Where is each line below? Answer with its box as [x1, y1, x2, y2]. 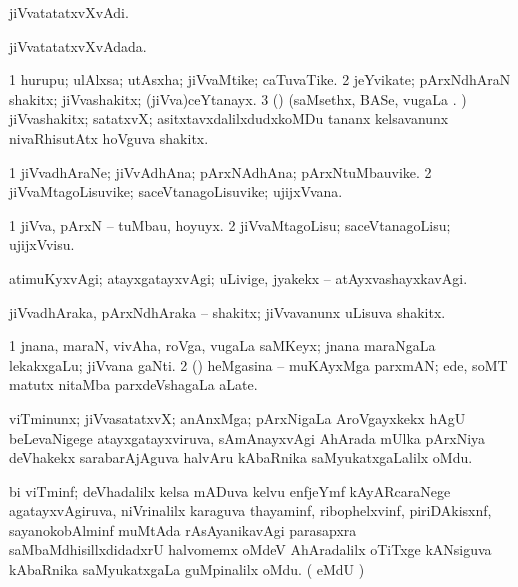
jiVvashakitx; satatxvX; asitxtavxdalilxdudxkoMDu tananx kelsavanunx [9, 108, 449, 129]
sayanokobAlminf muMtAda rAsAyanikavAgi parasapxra [9, 519, 357, 540]
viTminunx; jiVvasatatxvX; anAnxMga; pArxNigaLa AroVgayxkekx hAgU [9, 407, 466, 428]
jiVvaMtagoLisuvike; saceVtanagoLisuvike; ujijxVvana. [9, 181, 343, 202]
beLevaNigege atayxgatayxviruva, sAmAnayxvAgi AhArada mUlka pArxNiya [9, 427, 486, 448]
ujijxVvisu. [9, 234, 75, 255]
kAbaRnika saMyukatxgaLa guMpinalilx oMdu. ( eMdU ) [9, 559, 365, 580]
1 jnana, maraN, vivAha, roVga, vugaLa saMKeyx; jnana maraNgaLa [9, 335, 436, 356]
